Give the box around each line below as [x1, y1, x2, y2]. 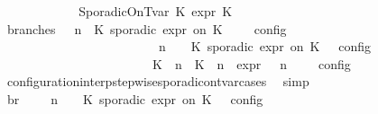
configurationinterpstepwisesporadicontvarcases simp [6, 72, 309, 91]
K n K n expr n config [152, 54, 351, 73]
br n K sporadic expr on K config [6, 89, 263, 108]
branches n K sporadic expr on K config [6, 19, 287, 38]
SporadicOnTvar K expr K [78, 2, 233, 20]
